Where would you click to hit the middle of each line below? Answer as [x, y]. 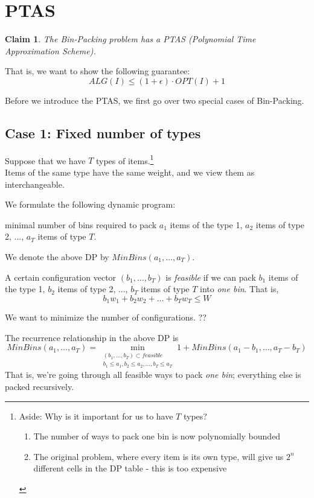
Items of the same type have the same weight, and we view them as [130, 172]
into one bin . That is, [239, 289]
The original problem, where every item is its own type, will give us [159, 456]
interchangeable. [35, 184]
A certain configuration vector [61, 277]
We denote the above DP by [57, 256]
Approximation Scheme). [50, 50]
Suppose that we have [45, 160]
